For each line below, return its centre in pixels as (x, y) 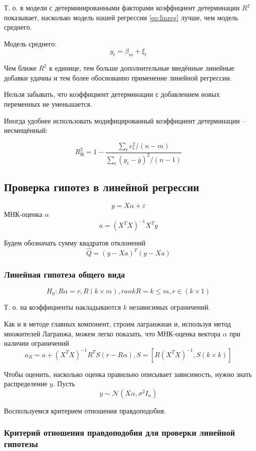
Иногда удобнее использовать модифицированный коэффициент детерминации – (125, 120)
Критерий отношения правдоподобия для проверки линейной (120, 432)
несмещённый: (26, 130)
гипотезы (21, 444)
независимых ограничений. (170, 307)
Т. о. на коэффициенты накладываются (63, 307)
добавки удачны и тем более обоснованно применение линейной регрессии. (118, 77)
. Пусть (64, 384)
